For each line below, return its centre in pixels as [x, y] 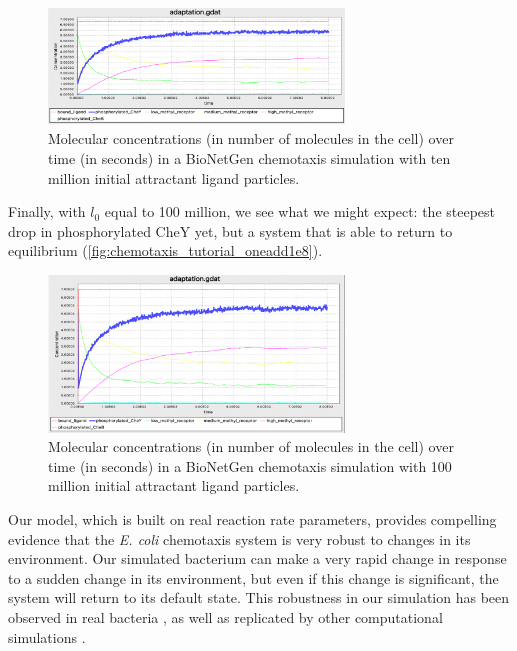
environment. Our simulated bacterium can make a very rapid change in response [257, 558]
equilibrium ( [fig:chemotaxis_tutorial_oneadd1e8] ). [165, 250]
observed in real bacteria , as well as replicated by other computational [225, 616]
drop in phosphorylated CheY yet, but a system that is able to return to [230, 230]
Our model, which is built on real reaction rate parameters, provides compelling [252, 519]
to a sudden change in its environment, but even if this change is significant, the [253, 577]
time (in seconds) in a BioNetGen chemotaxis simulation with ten [249, 157]
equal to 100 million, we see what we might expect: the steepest [300, 211]
